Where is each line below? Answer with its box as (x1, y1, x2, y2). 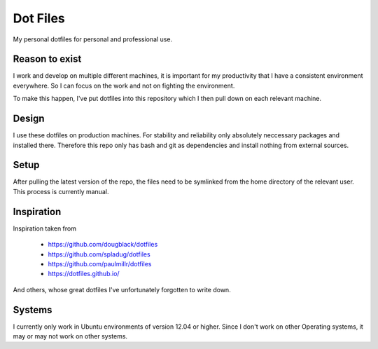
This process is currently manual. (13, 187, 109, 196)
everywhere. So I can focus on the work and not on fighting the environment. (13, 81, 235, 90)
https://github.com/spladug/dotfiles (48, 249, 150, 259)
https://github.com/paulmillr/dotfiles (48, 259, 152, 268)
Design (13, 113, 45, 125)
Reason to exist (13, 53, 82, 65)
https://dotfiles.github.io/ (48, 270, 120, 278)
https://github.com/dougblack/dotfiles (48, 240, 158, 249)
